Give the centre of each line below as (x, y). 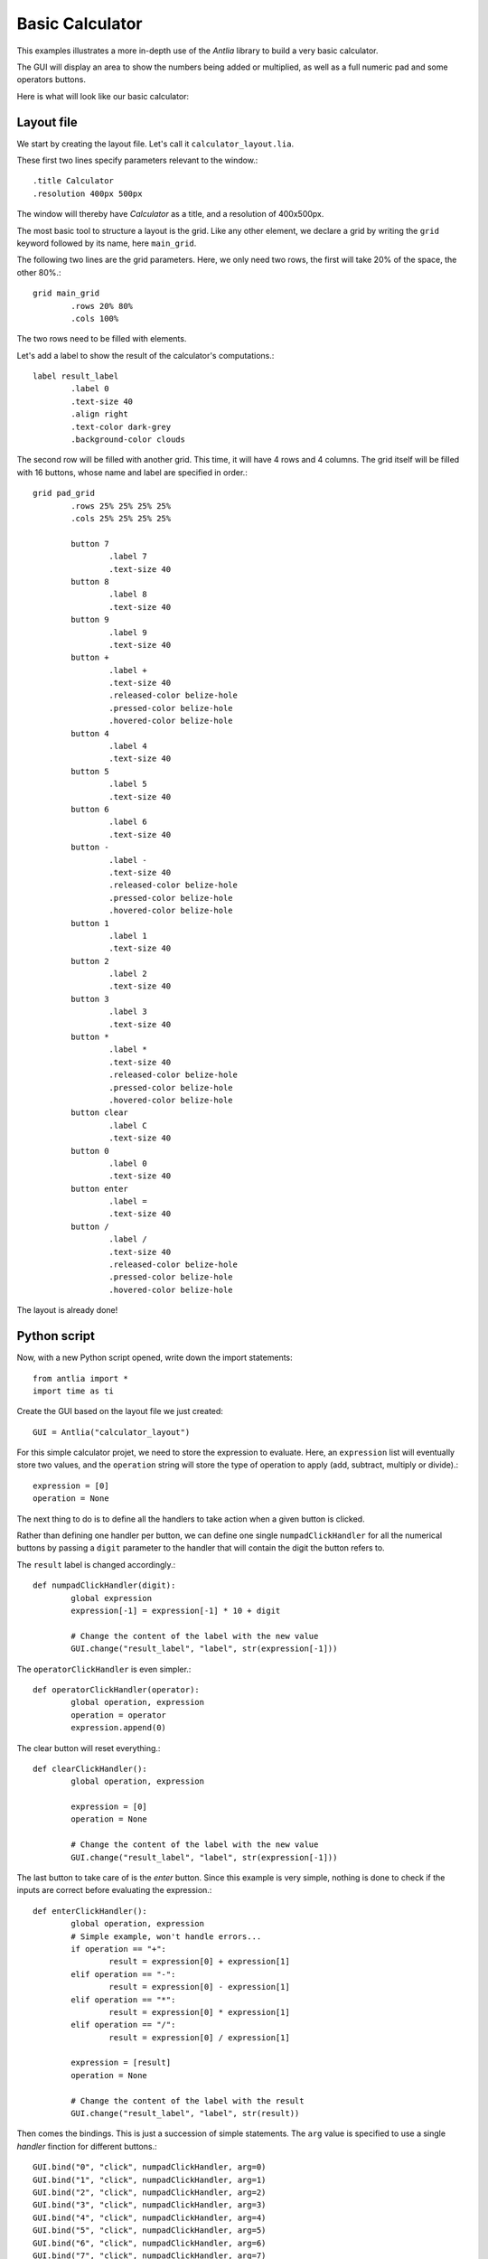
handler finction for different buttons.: (87, 2146)
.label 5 (128, 784)
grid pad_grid (64, 493)
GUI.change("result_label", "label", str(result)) (185, 2114)
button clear (99, 1113)
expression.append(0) (119, 1728)
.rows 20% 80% (102, 306)
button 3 (90, 999)
